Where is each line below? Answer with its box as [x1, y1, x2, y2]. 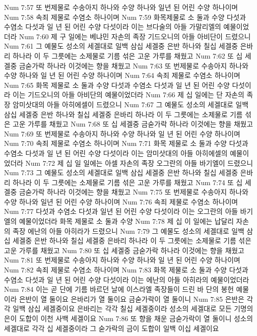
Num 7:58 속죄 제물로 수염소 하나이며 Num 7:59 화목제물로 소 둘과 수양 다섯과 [4, 11, 246, 22]
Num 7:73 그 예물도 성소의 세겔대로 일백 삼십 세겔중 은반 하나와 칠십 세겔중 [4, 167, 238, 178]
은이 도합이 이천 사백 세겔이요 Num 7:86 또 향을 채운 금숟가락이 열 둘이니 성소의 [4, 313, 253, 323]
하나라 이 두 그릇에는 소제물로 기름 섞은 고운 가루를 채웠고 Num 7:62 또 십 [12, 50, 243, 61]
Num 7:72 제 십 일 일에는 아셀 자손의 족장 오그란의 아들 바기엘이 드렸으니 [25, 157, 253, 168]
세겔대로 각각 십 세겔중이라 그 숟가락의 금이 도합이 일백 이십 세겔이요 [4, 323, 219, 333]
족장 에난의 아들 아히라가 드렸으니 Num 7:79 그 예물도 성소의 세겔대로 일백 [12, 225, 245, 236]
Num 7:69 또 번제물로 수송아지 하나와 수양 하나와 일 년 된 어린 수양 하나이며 [4, 128, 241, 138]
